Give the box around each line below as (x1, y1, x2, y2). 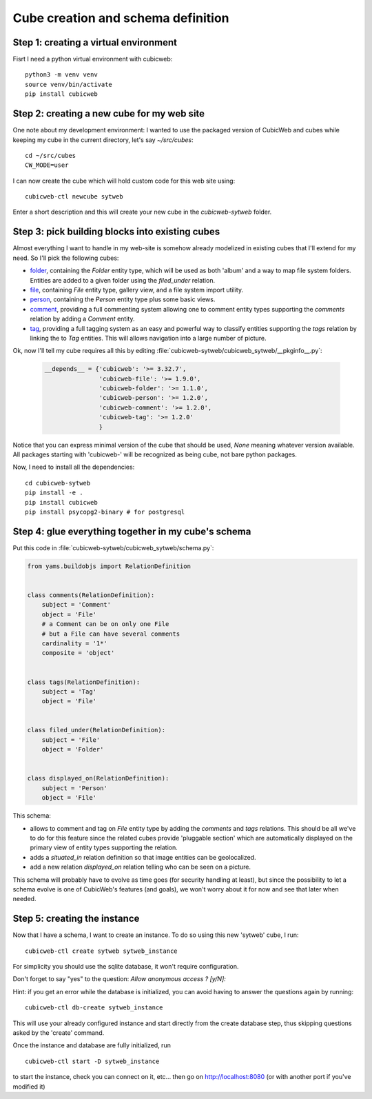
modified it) (12, 1082, 45, 1091)
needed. (12, 895, 37, 903)
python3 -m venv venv (25, 71, 98, 79)
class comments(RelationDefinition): (27, 592, 155, 599)
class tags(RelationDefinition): (27, 678, 141, 686)
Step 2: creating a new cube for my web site (12, 108, 205, 120)
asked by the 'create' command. (12, 1028, 105, 1037)
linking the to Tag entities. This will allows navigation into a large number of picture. (30, 334, 267, 342)
